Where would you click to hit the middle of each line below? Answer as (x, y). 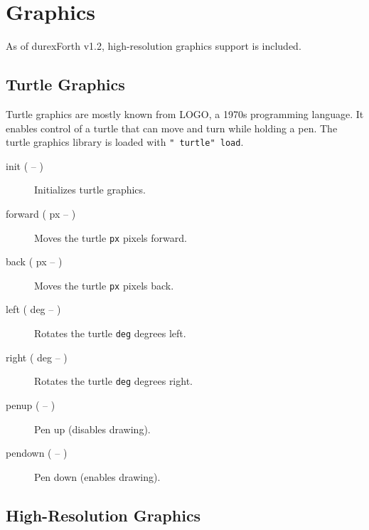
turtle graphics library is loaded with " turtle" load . (125, 142)
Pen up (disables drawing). (92, 429)
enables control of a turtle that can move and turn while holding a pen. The (172, 128)
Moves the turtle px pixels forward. (111, 237)
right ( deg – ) (37, 357)
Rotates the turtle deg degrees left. (110, 333)
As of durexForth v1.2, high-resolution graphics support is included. (154, 46)
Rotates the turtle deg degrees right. (113, 381)
